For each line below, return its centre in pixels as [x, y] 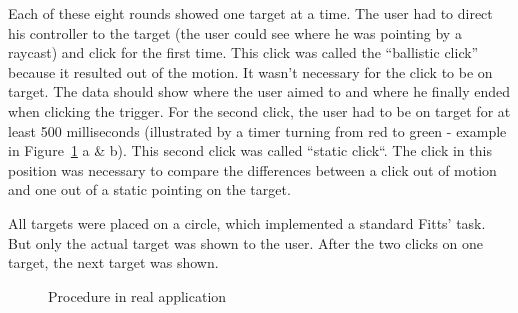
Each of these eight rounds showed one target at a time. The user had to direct [250, 13]
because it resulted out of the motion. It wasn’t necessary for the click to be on [250, 71]
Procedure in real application [137, 295]
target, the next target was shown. [113, 262]
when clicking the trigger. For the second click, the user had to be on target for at [259, 110]
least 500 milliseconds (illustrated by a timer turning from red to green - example [257, 130]
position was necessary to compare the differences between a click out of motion [252, 169]
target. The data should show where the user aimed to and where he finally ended [259, 91]
